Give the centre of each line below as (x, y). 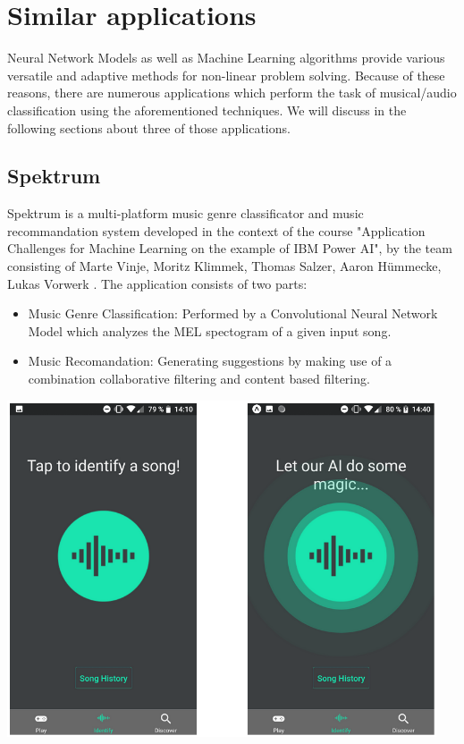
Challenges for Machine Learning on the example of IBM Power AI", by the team (230, 248)
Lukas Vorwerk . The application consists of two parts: (157, 283)
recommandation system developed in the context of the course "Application (216, 230)
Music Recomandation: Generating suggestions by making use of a (210, 361)
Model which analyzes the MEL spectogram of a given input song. (210, 330)
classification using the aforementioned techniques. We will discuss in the (207, 110)
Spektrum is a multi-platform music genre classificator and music (186, 213)
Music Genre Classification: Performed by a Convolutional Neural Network (233, 313)
